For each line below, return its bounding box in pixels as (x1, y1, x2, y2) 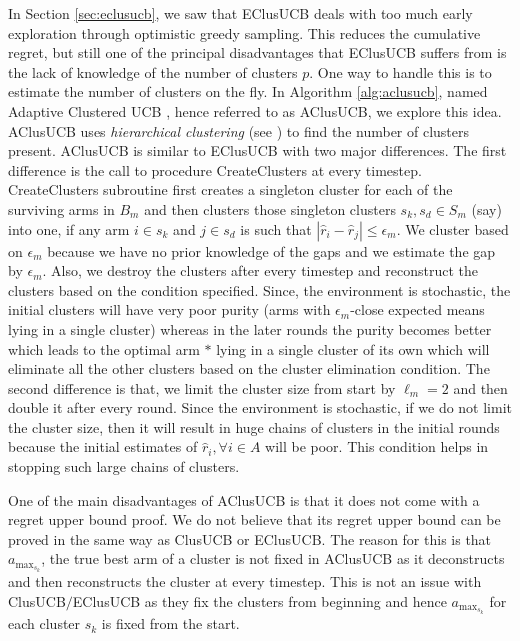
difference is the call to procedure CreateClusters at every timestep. (8, 159, 422, 180)
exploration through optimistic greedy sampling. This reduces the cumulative (8, 22, 481, 43)
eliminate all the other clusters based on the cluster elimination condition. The (8, 358, 490, 379)
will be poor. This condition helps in (265, 436, 489, 457)
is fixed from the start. (101, 613, 240, 634)
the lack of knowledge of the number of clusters (8, 61, 298, 82)
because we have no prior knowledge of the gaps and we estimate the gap (47, 240, 496, 261)
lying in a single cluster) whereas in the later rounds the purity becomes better (8, 318, 492, 339)
